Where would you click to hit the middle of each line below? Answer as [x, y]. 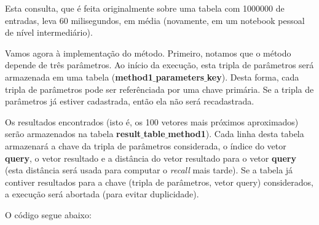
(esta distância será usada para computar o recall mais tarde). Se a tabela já [149, 170]
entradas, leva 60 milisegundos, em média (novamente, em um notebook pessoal [155, 20]
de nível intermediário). [49, 32]
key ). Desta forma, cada [253, 77]
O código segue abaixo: [48, 214]
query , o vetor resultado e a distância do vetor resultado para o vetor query [151, 158]
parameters [180, 77]
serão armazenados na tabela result [73, 134]
